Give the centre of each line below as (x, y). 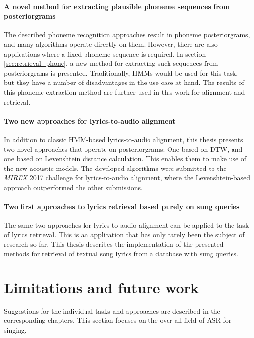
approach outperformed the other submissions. (73, 187)
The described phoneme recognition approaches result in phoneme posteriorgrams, (127, 34)
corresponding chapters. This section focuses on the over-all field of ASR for (118, 320)
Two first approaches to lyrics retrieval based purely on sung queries (122, 206)
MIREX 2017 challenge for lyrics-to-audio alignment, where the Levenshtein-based (127, 178)
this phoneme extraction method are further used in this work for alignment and (125, 92)
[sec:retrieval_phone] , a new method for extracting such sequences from (111, 63)
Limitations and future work (101, 287)
